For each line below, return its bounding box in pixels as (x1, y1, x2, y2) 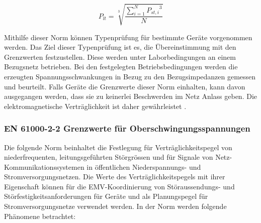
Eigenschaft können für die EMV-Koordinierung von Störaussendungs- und (4, 181, 235, 191)
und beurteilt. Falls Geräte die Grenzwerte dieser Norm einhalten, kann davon (4, 81, 245, 91)
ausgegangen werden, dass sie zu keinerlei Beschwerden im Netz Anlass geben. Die (4, 91, 257, 101)
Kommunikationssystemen (4, 161, 84, 172)
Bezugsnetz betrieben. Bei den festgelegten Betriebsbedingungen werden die (4, 61, 238, 72)
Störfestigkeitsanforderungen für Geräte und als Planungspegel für (4, 191, 208, 201)
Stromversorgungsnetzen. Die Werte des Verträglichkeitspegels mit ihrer (4, 171, 225, 182)
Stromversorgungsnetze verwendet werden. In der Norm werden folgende (4, 201, 227, 211)
